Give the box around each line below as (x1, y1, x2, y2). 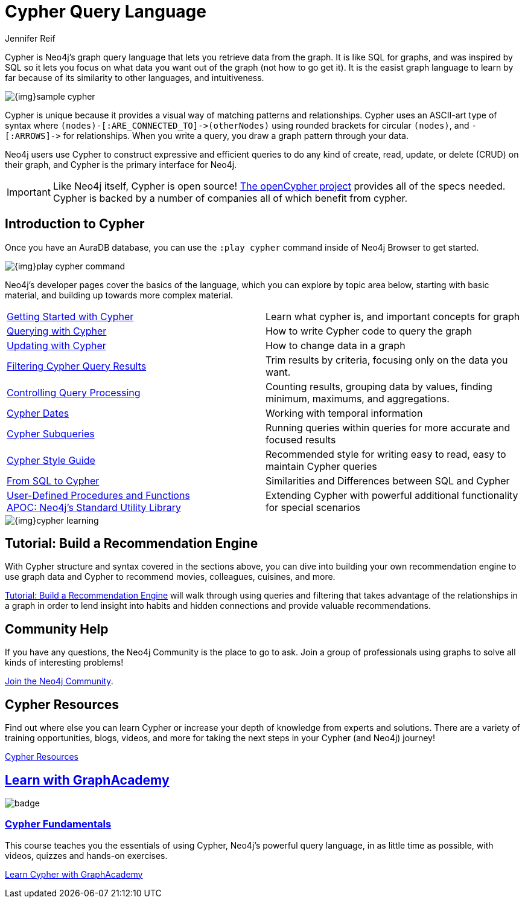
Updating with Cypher (7, 339, 106, 352)
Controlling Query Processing (7, 386, 141, 399)
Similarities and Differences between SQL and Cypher (266, 474, 510, 487)
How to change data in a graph (266, 339, 406, 352)
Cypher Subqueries (7, 427, 95, 440)
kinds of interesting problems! (5, 657, 124, 668)
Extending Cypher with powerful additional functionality (266, 489, 518, 501)
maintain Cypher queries (266, 460, 377, 472)
